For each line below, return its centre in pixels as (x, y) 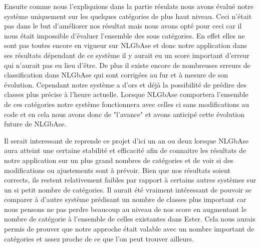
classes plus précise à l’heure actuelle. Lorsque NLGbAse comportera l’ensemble (126, 94)
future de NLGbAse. (35, 124)
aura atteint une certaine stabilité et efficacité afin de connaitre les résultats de (125, 150)
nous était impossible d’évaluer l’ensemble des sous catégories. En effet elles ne (124, 35)
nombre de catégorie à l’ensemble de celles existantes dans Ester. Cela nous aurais (130, 219)
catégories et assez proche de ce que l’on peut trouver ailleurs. (99, 238)
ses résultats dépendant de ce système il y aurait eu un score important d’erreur (127, 55)
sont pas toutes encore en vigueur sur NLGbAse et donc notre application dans (125, 45)
